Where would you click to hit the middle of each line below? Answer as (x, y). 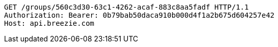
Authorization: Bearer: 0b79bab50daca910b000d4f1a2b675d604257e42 (140, 15)
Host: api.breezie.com (49, 23)
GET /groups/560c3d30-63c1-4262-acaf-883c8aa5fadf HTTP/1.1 (127, 7)
